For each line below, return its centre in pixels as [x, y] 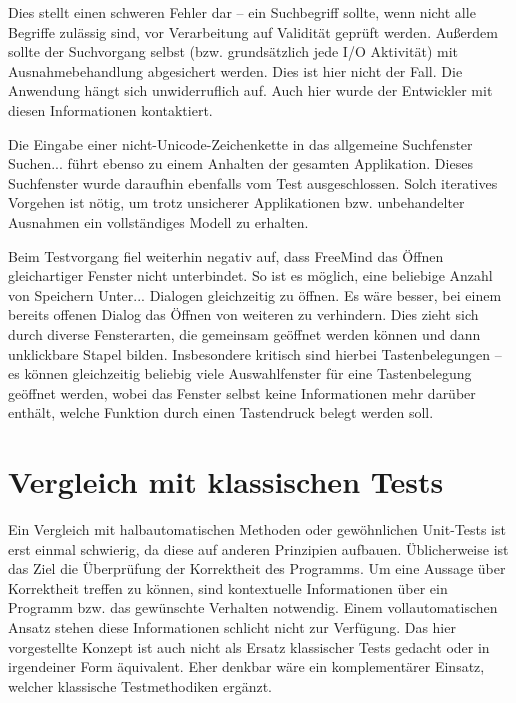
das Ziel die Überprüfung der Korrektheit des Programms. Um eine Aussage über [257, 568]
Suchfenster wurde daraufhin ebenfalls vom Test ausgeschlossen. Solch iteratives [253, 182]
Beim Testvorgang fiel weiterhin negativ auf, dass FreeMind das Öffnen [226, 255]
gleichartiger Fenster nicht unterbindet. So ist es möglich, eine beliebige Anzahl [250, 275]
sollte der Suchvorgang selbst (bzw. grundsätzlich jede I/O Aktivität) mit [233, 51]
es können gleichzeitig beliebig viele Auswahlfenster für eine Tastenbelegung [240, 373]
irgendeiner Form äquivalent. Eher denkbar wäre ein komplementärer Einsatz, [246, 666]
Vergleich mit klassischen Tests [226, 481]
